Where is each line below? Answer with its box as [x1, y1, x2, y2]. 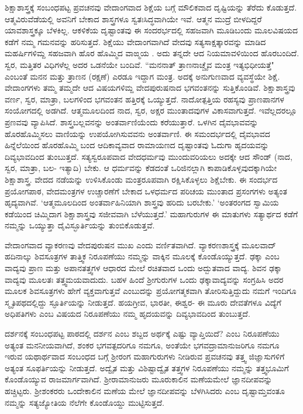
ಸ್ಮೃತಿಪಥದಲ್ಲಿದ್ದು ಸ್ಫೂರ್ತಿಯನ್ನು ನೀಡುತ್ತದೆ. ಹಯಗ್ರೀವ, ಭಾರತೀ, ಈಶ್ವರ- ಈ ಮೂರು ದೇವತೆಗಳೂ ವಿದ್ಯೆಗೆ [5, 296, 281, 308]
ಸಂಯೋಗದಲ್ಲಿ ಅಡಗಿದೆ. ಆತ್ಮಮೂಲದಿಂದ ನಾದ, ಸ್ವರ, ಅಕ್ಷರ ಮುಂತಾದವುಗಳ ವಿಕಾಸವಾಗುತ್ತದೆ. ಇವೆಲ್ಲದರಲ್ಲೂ [5, 104, 297, 117]
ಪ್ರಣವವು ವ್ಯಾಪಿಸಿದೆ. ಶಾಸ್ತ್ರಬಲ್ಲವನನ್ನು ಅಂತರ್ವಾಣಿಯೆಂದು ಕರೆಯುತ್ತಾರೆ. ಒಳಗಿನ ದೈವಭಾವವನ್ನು [5, 115, 259, 128]
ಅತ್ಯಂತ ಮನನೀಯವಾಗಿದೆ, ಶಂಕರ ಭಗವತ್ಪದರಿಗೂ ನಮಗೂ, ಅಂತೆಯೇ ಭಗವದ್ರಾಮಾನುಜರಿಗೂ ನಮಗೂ [5, 338, 280, 351]
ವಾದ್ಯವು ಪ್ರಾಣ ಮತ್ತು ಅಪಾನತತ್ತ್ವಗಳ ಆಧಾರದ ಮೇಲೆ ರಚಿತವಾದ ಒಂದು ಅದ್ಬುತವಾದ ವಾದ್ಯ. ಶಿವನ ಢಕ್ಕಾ [5, 262, 282, 274]
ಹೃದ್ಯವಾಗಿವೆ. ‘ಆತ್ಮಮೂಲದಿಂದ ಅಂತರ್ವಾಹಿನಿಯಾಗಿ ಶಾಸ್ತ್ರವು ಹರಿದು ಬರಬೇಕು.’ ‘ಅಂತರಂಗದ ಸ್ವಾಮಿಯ [5, 196, 279, 208]
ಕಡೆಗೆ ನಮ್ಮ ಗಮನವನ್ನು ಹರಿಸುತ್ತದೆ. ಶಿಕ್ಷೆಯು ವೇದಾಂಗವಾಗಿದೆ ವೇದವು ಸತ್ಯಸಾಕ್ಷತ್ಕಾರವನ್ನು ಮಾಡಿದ [5, 35, 266, 47]
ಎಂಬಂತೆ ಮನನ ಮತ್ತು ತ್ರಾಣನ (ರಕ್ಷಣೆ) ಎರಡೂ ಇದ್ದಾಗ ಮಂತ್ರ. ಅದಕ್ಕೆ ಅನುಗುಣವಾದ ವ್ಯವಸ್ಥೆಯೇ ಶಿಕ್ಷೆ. [5, 70, 280, 82]
